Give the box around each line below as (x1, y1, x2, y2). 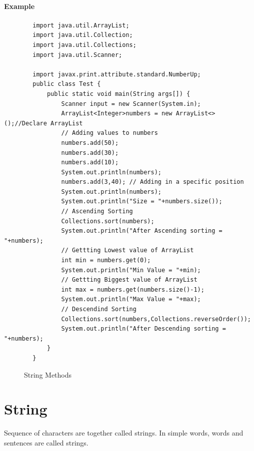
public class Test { (32, 80, 101, 88)
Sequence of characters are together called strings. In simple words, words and (4, 428, 243, 438)
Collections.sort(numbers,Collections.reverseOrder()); (61, 315, 251, 323)
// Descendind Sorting (61, 306, 136, 313)
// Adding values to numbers (61, 129, 158, 137)
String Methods (24, 369, 72, 380)
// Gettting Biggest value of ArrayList (61, 276, 197, 284)
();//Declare (4, 119, 47, 127)
